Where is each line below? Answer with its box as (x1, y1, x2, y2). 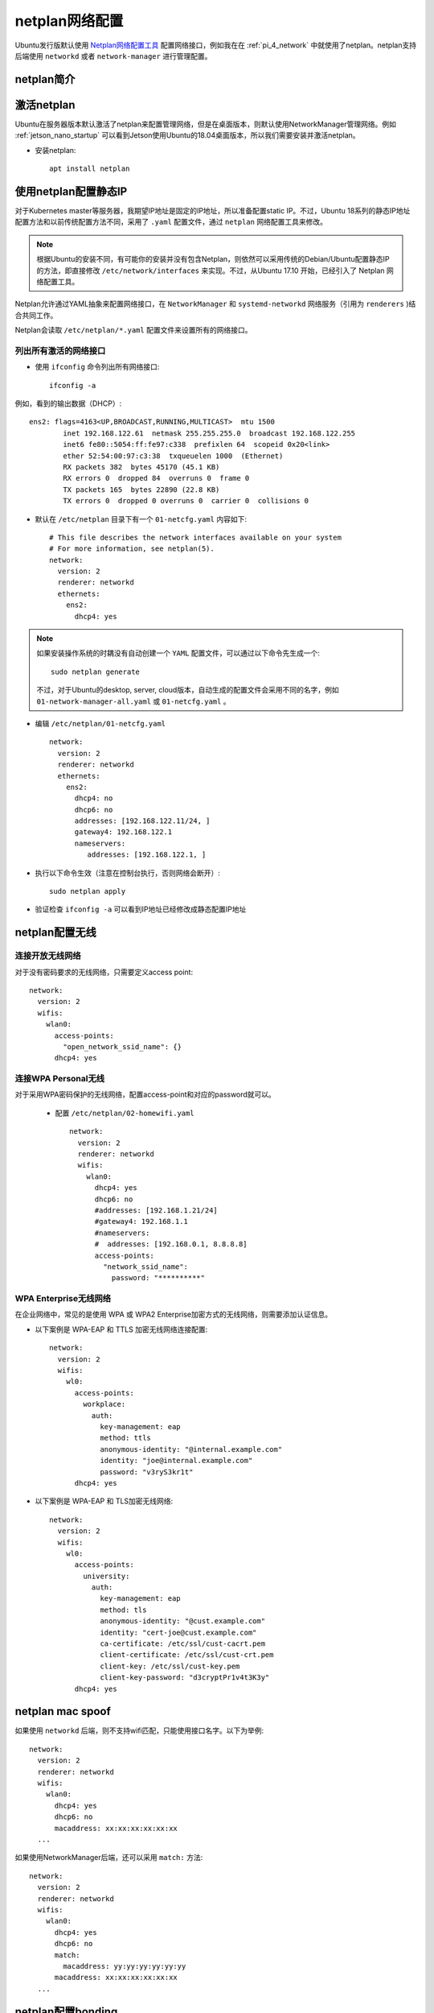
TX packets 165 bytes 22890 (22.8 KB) (63, 485, 220, 494)
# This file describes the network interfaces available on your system (49, 532, 342, 542)
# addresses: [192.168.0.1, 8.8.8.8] (94, 1240, 248, 1249)
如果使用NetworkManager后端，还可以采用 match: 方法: (14, 1853, 203, 1862)
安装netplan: (35, 145, 76, 155)
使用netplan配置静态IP (14, 184, 128, 198)
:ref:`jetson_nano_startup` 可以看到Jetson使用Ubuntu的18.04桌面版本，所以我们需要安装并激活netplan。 (14, 130, 361, 140)
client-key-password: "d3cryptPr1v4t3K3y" (100, 1673, 270, 1682)
